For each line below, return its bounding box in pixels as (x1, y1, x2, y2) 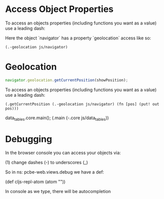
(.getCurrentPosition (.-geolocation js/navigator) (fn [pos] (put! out (5, 101, 160, 107)
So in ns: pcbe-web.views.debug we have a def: (5, 169, 105, 175)
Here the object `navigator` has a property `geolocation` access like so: (5, 35, 151, 41)
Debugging (5, 133, 52, 145)
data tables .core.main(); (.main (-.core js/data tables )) (5, 115, 109, 122)
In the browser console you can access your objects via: (5, 150, 121, 156)
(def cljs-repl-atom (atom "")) (5, 179, 66, 185)
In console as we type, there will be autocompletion (5, 189, 111, 195)
